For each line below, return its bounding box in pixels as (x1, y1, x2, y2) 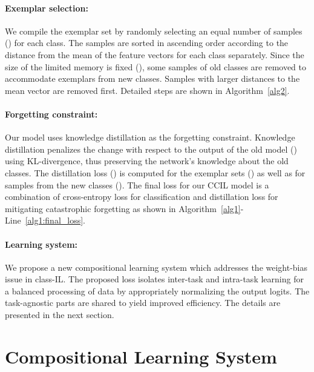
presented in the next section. (5, 308, 114, 321)
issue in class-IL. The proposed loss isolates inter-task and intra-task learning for (5, 273, 304, 285)
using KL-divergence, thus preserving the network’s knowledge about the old (5, 154, 289, 167)
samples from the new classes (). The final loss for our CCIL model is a (5, 178, 269, 191)
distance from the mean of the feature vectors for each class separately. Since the (5, 48, 304, 61)
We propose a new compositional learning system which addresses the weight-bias (5, 261, 308, 273)
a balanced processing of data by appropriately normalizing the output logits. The (5, 284, 310, 297)
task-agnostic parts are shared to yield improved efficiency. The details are (5, 296, 281, 309)
